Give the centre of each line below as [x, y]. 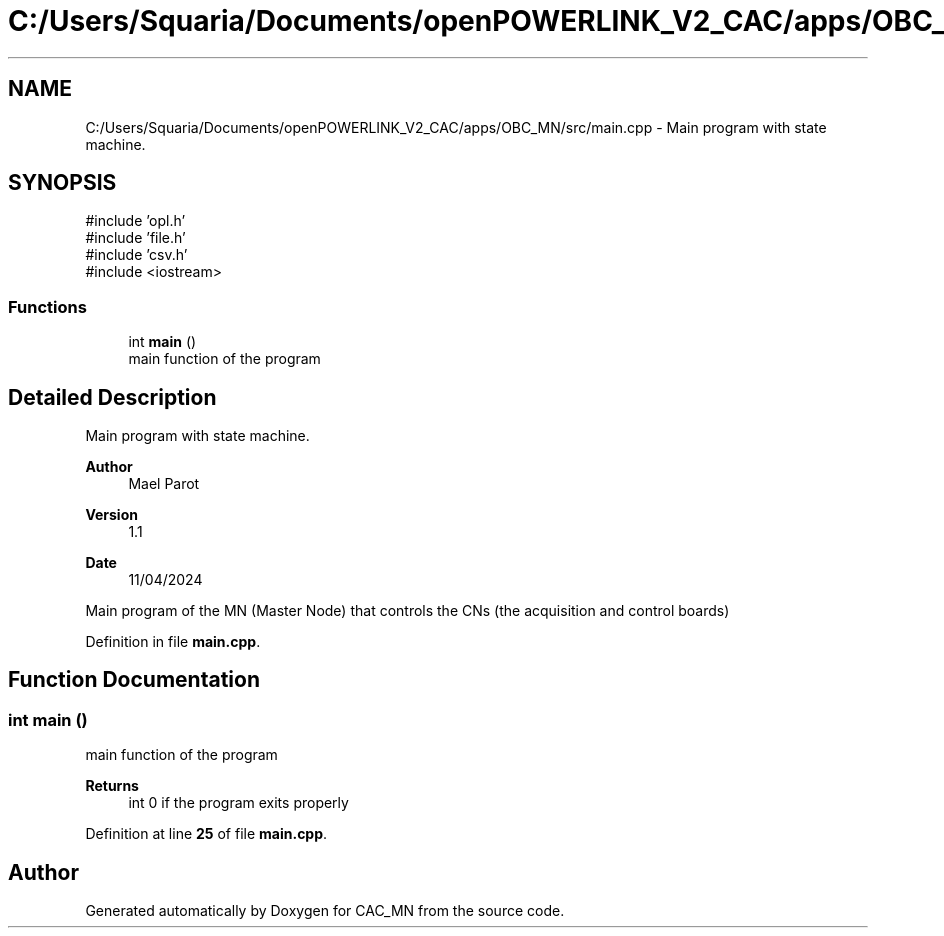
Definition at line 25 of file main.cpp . [206, 834]
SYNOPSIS [62, 183]
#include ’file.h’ [135, 238]
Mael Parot [164, 484]
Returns [112, 786]
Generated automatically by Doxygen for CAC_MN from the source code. [325, 911]
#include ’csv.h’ [136, 255]
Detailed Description [112, 397]
